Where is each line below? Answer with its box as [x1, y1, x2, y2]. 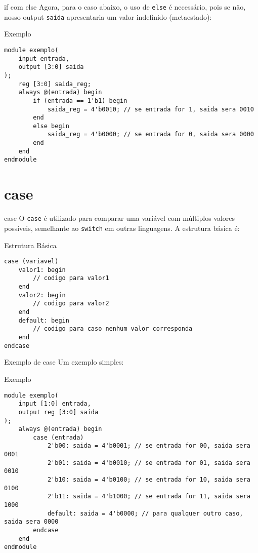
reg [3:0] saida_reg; [18, 80, 91, 88]
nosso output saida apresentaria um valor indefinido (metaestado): [4, 11, 212, 22]
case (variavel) [4, 258, 59, 265]
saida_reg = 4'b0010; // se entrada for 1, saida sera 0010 [47, 105, 254, 113]
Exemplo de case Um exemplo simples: [4, 357, 124, 367]
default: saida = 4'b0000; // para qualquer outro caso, [47, 509, 243, 517]
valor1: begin [18, 266, 66, 273]
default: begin [18, 317, 69, 324]
